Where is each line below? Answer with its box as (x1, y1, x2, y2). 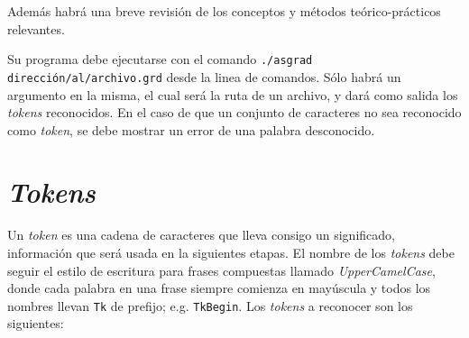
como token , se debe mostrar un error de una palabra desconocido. (7, 120, 375, 139)
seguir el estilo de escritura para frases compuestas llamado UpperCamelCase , (7, 260, 436, 279)
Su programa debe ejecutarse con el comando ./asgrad (7, 50, 313, 69)
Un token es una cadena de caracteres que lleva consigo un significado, (7, 225, 395, 244)
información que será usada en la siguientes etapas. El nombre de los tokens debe (7, 243, 455, 261)
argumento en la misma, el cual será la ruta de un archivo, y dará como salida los (7, 85, 458, 104)
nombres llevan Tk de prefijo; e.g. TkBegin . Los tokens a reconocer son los (7, 296, 413, 315)
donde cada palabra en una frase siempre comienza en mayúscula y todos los (7, 279, 431, 297)
